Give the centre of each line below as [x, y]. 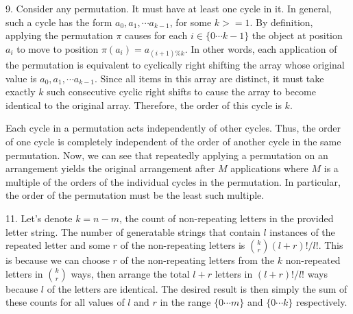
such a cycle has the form [59, 22]
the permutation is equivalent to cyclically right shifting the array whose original [175, 64]
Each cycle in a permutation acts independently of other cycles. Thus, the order [173, 128]
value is [21, 78]
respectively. [321, 302]
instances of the [302, 231]
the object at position [297, 35]
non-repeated [313, 260]
